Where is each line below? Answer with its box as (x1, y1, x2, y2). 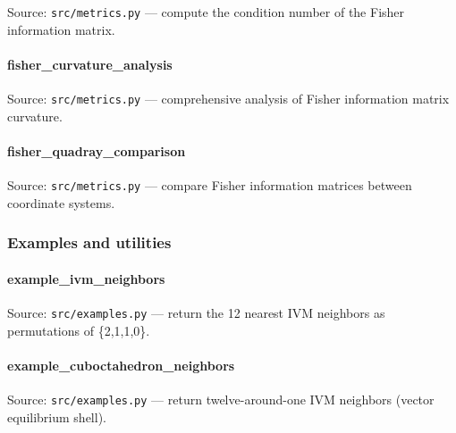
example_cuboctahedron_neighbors (7, 355, 235, 374)
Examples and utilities (7, 231, 172, 254)
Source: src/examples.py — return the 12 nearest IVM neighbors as (7, 303, 385, 321)
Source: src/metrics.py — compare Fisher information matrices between (7, 176, 412, 195)
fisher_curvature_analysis (7, 54, 173, 73)
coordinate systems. (7, 193, 115, 212)
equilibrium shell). (7, 407, 106, 426)
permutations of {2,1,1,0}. (7, 321, 150, 339)
